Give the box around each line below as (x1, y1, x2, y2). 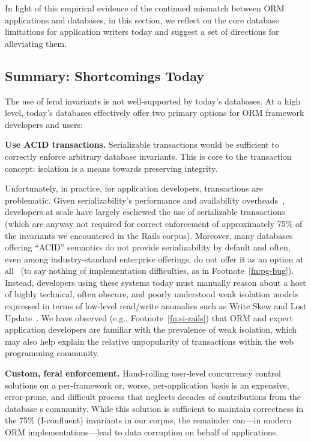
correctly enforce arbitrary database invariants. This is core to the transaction (5, 150, 292, 162)
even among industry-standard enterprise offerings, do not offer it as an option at (5, 252, 304, 265)
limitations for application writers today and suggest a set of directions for (5, 25, 279, 38)
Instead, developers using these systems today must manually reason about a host (5, 276, 306, 288)
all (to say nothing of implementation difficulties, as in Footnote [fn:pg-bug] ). (5, 264, 294, 277)
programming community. (5, 347, 100, 359)
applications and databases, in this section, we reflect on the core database (5, 13, 279, 26)
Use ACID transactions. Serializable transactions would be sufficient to (5, 138, 279, 151)
